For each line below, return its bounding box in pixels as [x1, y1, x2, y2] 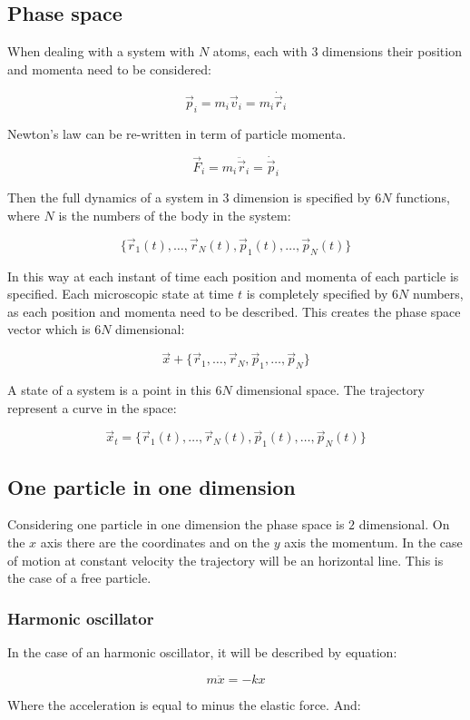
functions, [396, 188, 450, 207]
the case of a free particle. [7, 568, 152, 587]
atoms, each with [212, 42, 308, 61]
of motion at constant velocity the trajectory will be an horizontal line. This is [7, 550, 444, 569]
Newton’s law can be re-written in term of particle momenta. [7, 123, 347, 143]
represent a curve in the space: [7, 398, 177, 417]
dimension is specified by [233, 188, 371, 207]
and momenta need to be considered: [7, 59, 211, 78]
